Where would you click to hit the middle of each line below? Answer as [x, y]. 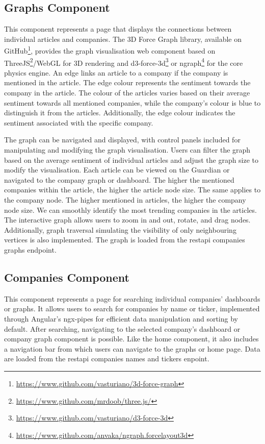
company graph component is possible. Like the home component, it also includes [131, 339]
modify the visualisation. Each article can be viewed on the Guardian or [117, 170]
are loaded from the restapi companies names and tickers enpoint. [107, 359]
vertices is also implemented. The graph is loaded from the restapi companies [125, 240]
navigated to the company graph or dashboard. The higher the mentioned [119, 179]
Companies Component [67, 277]
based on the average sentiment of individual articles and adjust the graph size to [131, 159]
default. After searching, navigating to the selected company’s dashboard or [122, 328]
